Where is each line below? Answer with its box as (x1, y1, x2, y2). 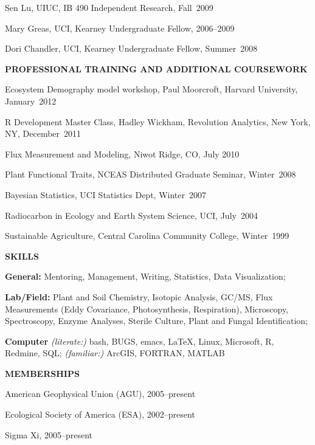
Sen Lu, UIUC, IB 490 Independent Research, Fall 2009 (5, 1, 213, 13)
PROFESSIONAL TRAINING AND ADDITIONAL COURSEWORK (5, 62, 308, 75)
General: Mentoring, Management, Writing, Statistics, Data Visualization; (5, 270, 286, 283)
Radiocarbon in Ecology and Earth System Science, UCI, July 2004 (5, 209, 258, 221)
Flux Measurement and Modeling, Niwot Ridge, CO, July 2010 (5, 147, 240, 160)
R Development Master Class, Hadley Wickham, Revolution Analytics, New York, (5, 115, 311, 128)
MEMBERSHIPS (5, 367, 80, 379)
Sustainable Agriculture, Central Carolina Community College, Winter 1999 (5, 229, 289, 242)
